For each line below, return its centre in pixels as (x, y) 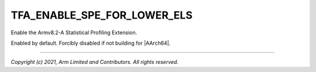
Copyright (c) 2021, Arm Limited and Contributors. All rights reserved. (95, 62)
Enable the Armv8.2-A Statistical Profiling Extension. (74, 33)
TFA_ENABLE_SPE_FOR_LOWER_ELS (102, 15)
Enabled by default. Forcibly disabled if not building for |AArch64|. (91, 43)
